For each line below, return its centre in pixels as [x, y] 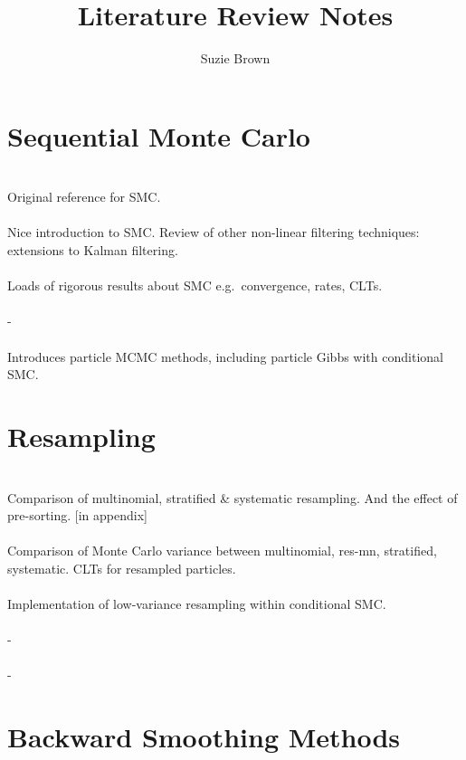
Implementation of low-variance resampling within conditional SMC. [197, 604]
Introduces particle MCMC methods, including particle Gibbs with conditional [225, 356]
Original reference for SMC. [84, 197]
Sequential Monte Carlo [159, 135]
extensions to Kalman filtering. [93, 250]
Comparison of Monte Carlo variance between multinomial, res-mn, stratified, [222, 551]
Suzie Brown [235, 58]
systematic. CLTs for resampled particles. [122, 568]
